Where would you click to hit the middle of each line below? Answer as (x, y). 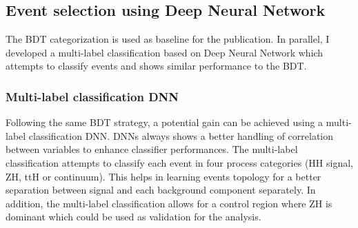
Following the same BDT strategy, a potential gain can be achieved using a (165, 122)
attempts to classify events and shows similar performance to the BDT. (156, 66)
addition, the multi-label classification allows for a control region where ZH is (169, 203)
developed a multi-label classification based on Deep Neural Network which (165, 52)
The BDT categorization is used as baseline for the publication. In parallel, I (168, 39)
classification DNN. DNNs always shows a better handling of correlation (181, 135)
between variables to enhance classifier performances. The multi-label (152, 149)
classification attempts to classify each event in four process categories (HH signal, (179, 162)
